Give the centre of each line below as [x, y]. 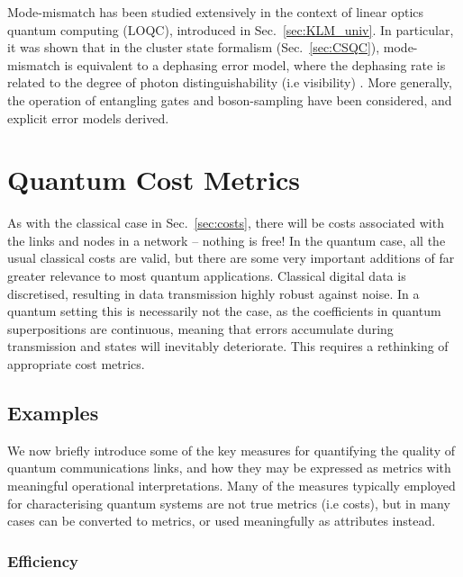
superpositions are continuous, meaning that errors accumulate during [200, 328]
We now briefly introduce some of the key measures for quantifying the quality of [231, 450]
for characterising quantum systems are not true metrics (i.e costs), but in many [229, 503]
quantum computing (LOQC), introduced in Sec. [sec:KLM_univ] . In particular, [231, 29]
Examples [53, 413]
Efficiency [43, 560]
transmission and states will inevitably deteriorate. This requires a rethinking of [228, 346]
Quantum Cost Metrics [154, 180]
